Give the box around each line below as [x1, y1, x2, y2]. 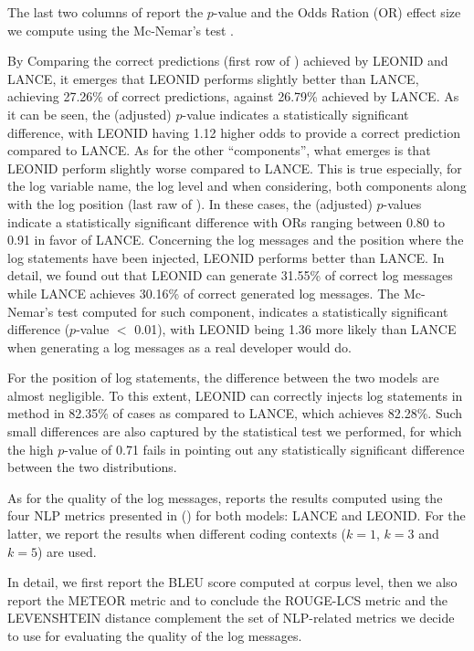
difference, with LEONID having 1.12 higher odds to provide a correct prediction [7, 122, 460, 142]
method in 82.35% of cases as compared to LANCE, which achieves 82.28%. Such [7, 404, 463, 423]
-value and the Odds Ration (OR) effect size [213, 3, 461, 21]
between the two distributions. [7, 457, 177, 477]
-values [383, 194, 422, 213]
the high [7, 439, 54, 458]
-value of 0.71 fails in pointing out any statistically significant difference [64, 439, 465, 458]
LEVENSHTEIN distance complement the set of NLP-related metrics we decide [7, 608, 455, 627]
